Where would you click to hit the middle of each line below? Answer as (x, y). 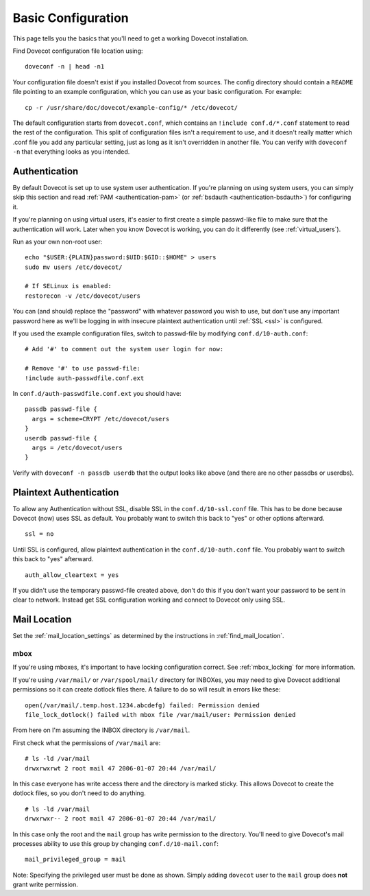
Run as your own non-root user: (58, 241)
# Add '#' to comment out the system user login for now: (124, 349)
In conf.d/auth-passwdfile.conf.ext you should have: (97, 393)
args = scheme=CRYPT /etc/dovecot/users (101, 419)
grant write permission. (46, 884)
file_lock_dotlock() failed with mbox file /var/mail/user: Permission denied (160, 715)
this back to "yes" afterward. (53, 559)
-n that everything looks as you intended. (71, 152)
